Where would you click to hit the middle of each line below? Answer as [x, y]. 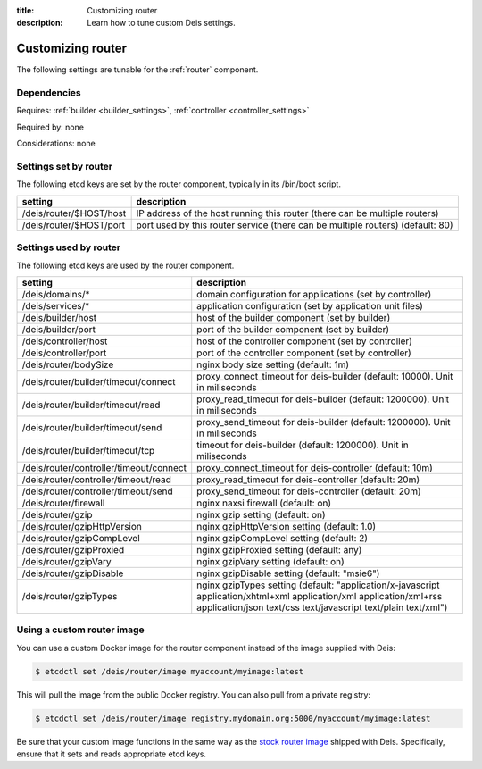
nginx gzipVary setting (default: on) [271, 561]
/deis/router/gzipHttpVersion [82, 526]
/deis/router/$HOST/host [74, 213]
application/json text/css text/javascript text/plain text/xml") [322, 607]
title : [25, 10]
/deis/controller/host [65, 341]
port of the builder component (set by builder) [293, 329]
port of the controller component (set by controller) [304, 353]
